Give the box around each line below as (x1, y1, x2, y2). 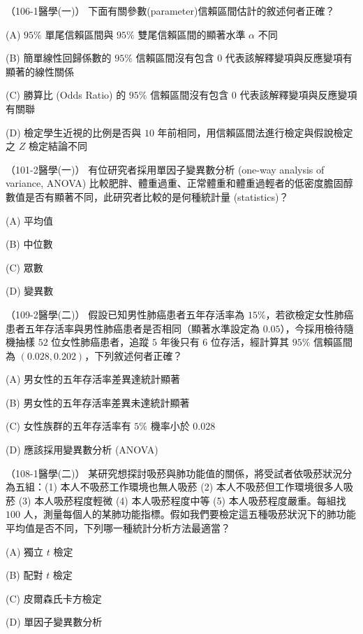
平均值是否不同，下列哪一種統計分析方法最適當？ (6, 521, 230, 535)
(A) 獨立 (6, 544, 44, 558)
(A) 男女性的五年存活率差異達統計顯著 (6, 372, 181, 386)
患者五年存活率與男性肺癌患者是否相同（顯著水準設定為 (6, 320, 260, 335)
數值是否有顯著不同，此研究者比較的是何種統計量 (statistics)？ (6, 189, 289, 204)
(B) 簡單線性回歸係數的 (6, 50, 112, 65)
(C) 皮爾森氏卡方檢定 (6, 591, 102, 605)
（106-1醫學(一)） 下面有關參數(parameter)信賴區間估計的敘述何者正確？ (6, 3, 335, 17)
